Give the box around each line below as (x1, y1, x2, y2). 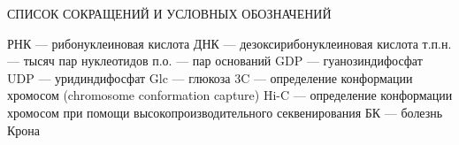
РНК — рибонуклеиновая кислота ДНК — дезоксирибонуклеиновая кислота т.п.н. (7, 34, 452, 52)
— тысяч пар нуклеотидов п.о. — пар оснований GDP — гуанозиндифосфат (7, 51, 423, 70)
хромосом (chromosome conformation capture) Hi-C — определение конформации (7, 86, 453, 104)
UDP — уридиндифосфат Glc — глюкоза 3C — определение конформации (7, 68, 413, 87)
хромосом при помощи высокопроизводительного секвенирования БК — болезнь (7, 103, 443, 121)
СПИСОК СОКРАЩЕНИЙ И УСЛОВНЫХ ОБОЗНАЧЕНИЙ (7, 4, 332, 22)
